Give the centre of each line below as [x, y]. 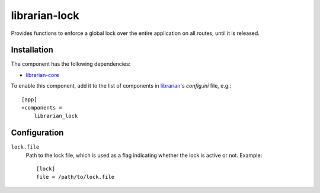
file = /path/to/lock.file [76, 177]
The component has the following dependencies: [71, 64]
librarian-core [42, 75]
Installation [32, 50]
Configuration [37, 133]
